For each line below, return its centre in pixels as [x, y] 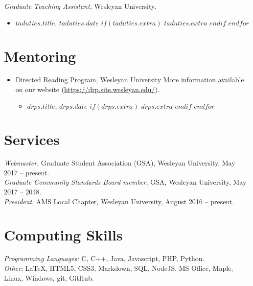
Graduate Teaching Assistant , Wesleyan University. [80, 6]
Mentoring [40, 56]
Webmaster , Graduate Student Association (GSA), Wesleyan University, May [120, 163]
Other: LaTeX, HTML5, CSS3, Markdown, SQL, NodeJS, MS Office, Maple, [119, 268]
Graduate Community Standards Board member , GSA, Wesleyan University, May [125, 182]
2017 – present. [27, 172]
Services [32, 139]
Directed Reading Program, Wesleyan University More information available [130, 80]
